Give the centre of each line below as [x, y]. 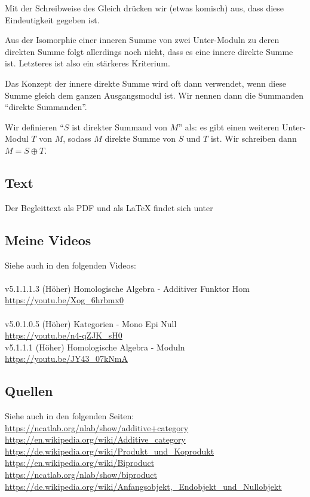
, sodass [77, 138]
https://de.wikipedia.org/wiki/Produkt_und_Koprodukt [110, 451]
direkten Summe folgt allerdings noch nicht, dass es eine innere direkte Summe [149, 51]
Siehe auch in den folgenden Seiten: [70, 416]
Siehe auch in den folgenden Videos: [70, 265]
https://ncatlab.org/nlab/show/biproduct [81, 475]
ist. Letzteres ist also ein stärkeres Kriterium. [88, 63]
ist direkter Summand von [120, 126]
